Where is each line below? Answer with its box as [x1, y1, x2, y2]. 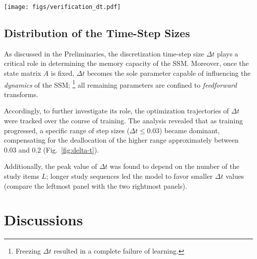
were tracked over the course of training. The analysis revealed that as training [4, 115, 243, 126]
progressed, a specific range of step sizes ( [4, 125, 130, 135]
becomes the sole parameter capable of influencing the [87, 68, 251, 78]
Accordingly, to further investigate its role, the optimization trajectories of [4, 105, 229, 116]
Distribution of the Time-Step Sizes [4, 25, 190, 41]
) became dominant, [159, 125, 220, 135]
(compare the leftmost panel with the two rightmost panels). [4, 180, 187, 191]
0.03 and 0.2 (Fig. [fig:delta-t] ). [4, 144, 99, 155]
